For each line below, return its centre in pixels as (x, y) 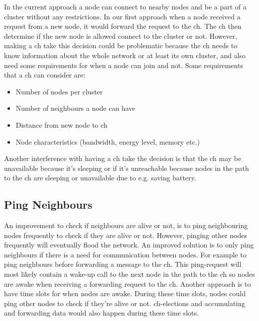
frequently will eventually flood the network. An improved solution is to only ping (129, 245)
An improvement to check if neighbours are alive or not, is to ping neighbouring (126, 225)
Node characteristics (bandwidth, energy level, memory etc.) (108, 141)
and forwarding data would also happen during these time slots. (101, 313)
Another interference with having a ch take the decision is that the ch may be (123, 158)
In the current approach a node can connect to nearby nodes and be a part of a (125, 6)
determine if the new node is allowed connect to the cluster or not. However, (121, 36)
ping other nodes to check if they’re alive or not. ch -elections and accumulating (125, 303)
